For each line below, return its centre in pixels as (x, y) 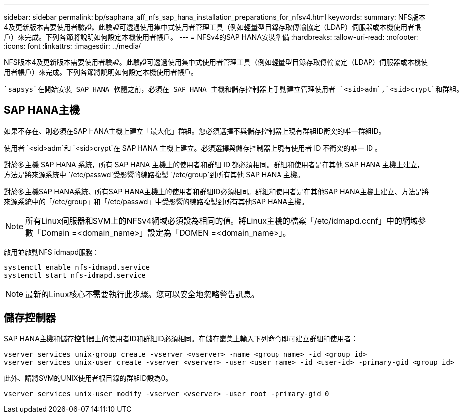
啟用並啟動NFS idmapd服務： (52, 252)
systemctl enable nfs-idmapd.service (77, 267)
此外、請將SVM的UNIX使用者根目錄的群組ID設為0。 (88, 378)
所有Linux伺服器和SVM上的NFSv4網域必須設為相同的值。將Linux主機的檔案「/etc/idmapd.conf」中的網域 (222, 221)
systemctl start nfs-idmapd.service (75, 275)
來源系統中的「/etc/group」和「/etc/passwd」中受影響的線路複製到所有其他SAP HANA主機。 (156, 201)
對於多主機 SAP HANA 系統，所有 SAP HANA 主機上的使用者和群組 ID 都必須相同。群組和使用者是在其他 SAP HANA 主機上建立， (214, 164)
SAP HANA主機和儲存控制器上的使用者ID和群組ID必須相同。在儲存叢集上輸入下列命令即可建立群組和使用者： (181, 338)
